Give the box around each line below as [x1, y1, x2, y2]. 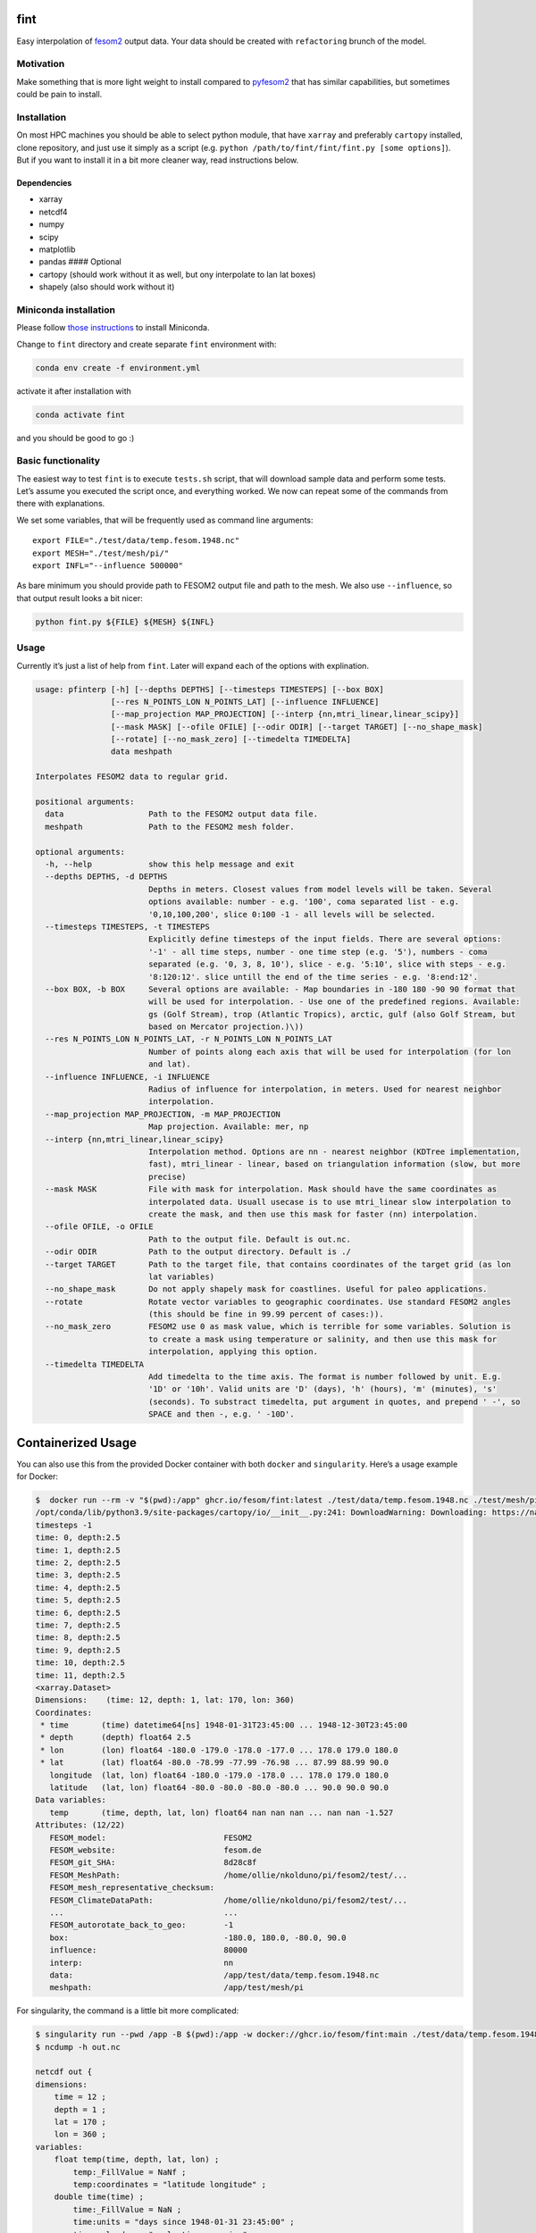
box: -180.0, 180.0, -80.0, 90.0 [49, 1932, 347, 1943]
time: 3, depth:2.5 [35, 1570, 121, 1580]
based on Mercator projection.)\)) [147, 1022, 305, 1032]
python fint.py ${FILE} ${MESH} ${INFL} [35, 616, 214, 627]
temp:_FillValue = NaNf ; [72, 2167, 187, 2177]
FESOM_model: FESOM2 [49, 1832, 253, 1843]
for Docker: [16, 1471, 58, 1482]
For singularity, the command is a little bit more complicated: [16, 2005, 239, 2016]
